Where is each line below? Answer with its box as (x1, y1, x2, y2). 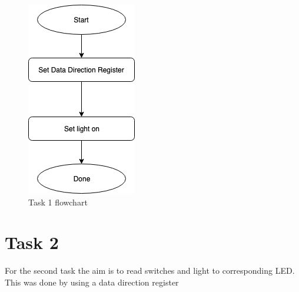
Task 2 (5, 230, 59, 254)
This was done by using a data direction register (5, 276, 179, 288)
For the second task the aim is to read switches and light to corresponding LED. (5, 264, 295, 277)
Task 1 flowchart (28, 195, 88, 208)
